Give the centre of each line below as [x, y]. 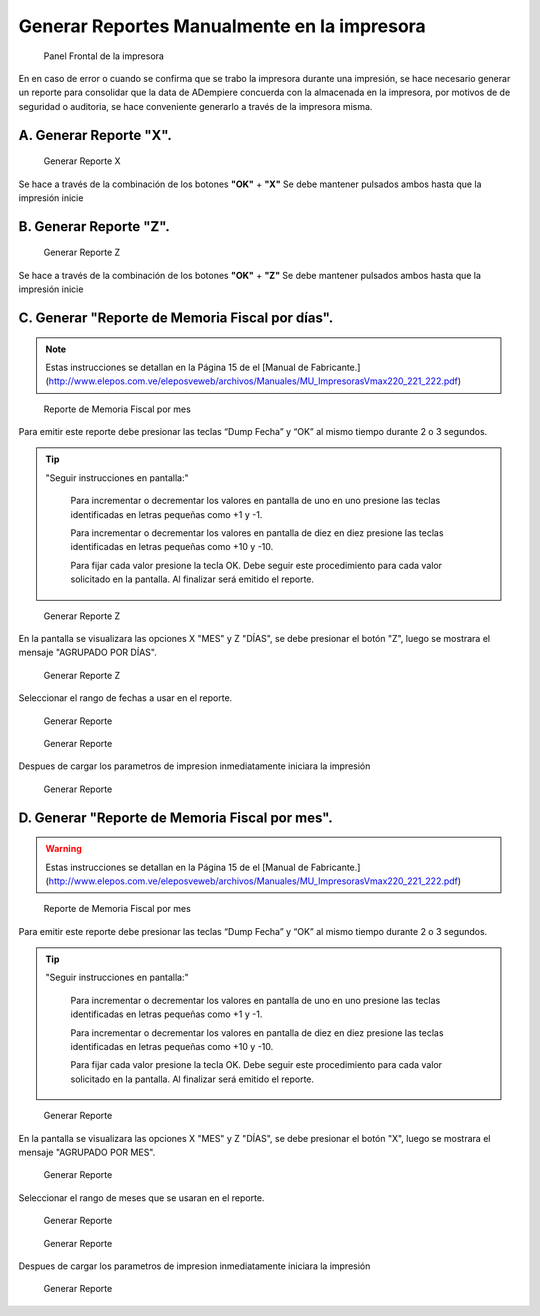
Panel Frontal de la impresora [104, 56]
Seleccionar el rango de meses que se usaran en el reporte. [141, 1197]
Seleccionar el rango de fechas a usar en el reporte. [125, 698]
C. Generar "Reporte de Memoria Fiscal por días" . [176, 317]
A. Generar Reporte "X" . [95, 135]
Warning [63, 849]
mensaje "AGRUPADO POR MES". [87, 1152]
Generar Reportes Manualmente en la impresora [222, 26]
